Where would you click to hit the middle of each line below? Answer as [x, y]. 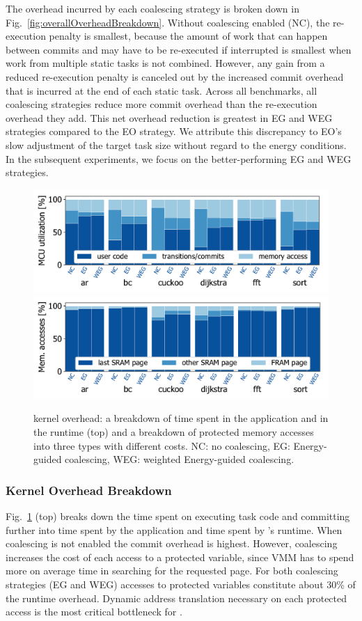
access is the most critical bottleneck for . [94, 612]
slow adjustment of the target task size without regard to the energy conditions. [176, 144]
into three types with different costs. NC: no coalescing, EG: [162, 445]
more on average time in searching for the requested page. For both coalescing [172, 571]
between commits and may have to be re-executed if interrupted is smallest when [179, 49]
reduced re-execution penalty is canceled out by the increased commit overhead [175, 76]
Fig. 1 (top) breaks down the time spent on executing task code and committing [178, 516]
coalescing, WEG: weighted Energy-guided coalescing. [180, 459]
